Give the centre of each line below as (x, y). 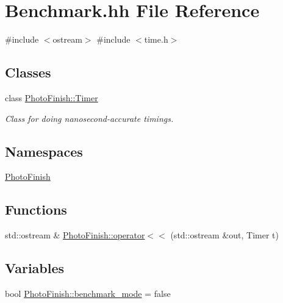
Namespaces (44, 151)
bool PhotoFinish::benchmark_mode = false (88, 293)
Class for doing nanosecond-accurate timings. (89, 118)
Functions (36, 209)
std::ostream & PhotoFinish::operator (75, 235)
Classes (28, 72)
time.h (156, 39)
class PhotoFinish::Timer (52, 97)
